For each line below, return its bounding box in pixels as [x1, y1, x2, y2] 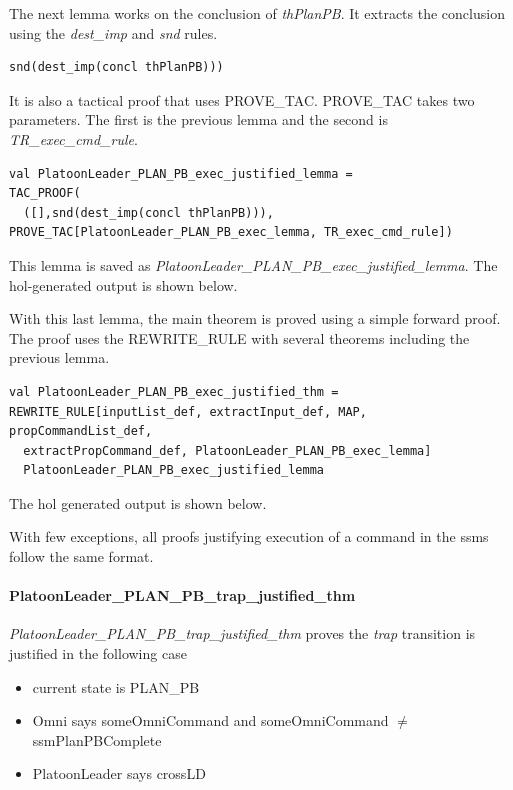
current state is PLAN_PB [32, 676, 200, 697]
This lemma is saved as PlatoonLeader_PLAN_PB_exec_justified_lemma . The [9, 254, 498, 275]
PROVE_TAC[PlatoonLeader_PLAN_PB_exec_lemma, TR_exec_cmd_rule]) [9, 225, 453, 240]
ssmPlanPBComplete [32, 729, 162, 750]
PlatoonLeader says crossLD [32, 763, 206, 784]
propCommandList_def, [9, 424, 153, 439]
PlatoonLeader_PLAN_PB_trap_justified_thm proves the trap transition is [9, 623, 476, 644]
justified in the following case [9, 643, 187, 664]
